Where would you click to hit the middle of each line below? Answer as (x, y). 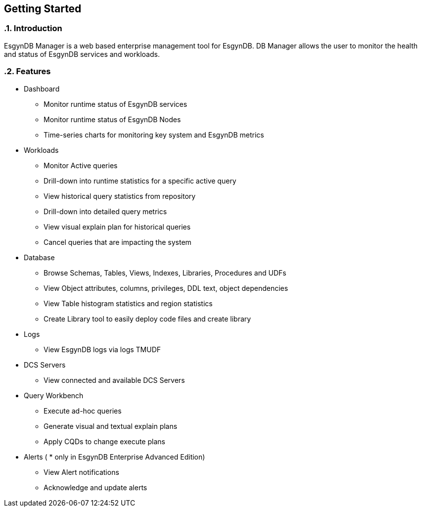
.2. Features (27, 71)
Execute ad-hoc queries (83, 411)
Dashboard (42, 89)
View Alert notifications (81, 472)
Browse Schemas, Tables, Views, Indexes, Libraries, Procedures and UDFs (165, 273)
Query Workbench (54, 395)
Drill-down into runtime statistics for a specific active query (140, 181)
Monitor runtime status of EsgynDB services (116, 104)
